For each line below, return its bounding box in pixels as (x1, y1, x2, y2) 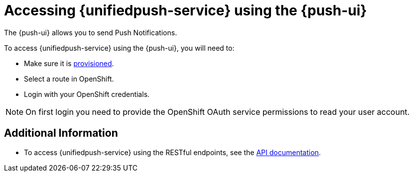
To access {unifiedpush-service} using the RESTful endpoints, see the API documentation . (24, 148, 321, 157)
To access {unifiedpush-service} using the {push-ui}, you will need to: (4, 43, 235, 52)
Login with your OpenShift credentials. (24, 89, 150, 98)
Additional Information (4, 127, 118, 140)
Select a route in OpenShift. (24, 74, 114, 83)
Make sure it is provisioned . (24, 59, 114, 68)
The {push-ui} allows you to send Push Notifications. (4, 28, 177, 37)
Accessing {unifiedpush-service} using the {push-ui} (4, 2, 367, 19)
